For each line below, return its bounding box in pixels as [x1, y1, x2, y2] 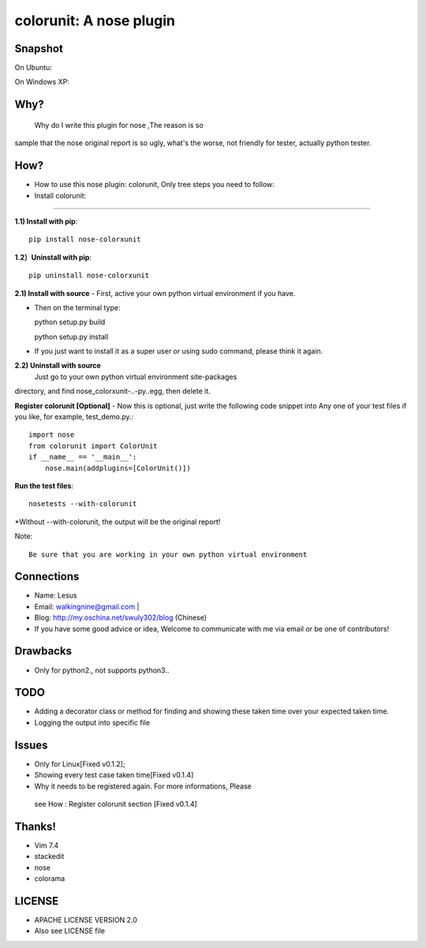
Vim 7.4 [34, 841, 59, 850]
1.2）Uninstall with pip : [14, 253, 92, 262]
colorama [34, 873, 65, 883]
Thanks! [14, 819, 57, 833]
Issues [14, 738, 48, 751]
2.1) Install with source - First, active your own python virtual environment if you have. [14, 288, 296, 298]
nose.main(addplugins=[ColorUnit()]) [44, 463, 191, 473]
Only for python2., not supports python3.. [34, 665, 170, 675]
